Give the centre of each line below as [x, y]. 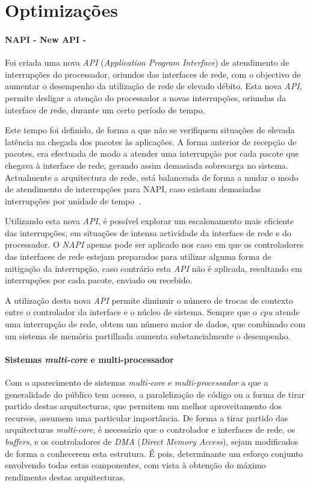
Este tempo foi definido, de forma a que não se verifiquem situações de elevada [150, 130]
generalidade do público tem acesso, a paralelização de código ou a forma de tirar [155, 394]
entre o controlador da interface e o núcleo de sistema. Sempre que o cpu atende [152, 312]
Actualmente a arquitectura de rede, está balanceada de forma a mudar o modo [152, 177]
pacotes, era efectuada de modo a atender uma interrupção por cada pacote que [152, 153]
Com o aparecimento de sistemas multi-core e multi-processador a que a [137, 382]
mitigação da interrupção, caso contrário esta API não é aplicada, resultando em [153, 268]
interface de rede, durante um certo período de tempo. [105, 109]
